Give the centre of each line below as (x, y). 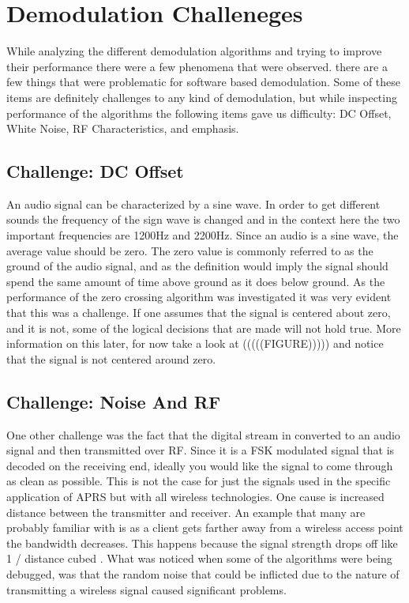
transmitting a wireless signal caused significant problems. (146, 589)
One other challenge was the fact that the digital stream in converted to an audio (203, 434)
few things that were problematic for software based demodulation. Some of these (203, 82)
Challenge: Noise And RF (114, 401)
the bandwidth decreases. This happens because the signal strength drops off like (202, 543)
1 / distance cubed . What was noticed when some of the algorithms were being (199, 558)
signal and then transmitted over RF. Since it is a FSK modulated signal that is (201, 450)
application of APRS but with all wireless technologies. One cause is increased (195, 496)
